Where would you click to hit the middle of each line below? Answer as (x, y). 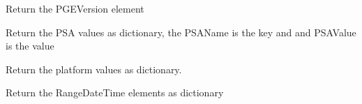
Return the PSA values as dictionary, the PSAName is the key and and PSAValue (181, 32)
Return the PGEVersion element (75, 8)
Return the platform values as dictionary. (94, 69)
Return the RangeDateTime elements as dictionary (115, 92)
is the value (30, 46)
